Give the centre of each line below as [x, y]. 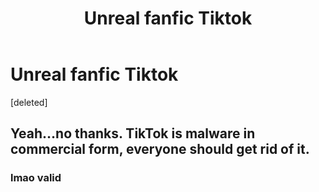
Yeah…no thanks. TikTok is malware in [133, 133]
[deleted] [29, 102]
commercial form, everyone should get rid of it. [160, 149]
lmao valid [36, 178]
